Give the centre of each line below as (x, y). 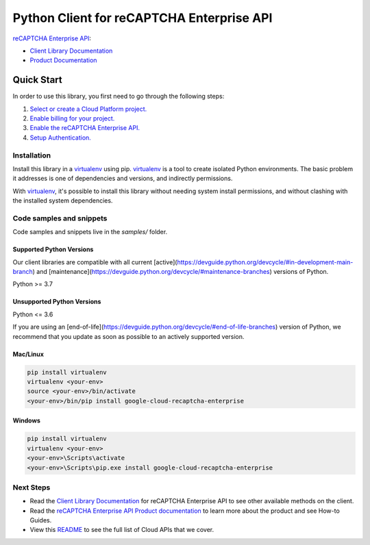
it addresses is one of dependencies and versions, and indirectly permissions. (123, 179)
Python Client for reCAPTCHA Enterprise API (143, 18)
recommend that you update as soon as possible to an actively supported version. (128, 336)
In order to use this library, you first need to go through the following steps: (119, 97)
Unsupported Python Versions (57, 302)
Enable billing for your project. (72, 118)
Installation (32, 155)
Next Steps (32, 487)
